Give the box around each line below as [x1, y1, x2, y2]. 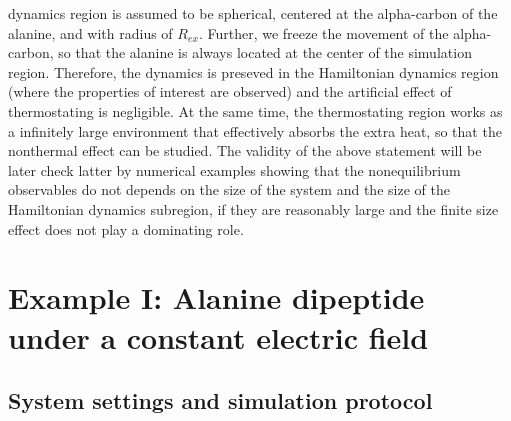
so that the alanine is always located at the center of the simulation [58, 42, 472, 63]
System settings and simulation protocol [8, 385, 433, 416]
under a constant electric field [8, 316, 429, 357]
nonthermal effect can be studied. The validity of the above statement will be [8, 140, 482, 161]
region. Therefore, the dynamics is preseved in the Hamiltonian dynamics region [8, 61, 499, 82]
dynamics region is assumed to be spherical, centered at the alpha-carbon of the [8, 3, 498, 23]
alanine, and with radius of [8, 22, 173, 43]
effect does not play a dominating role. [8, 218, 244, 239]
